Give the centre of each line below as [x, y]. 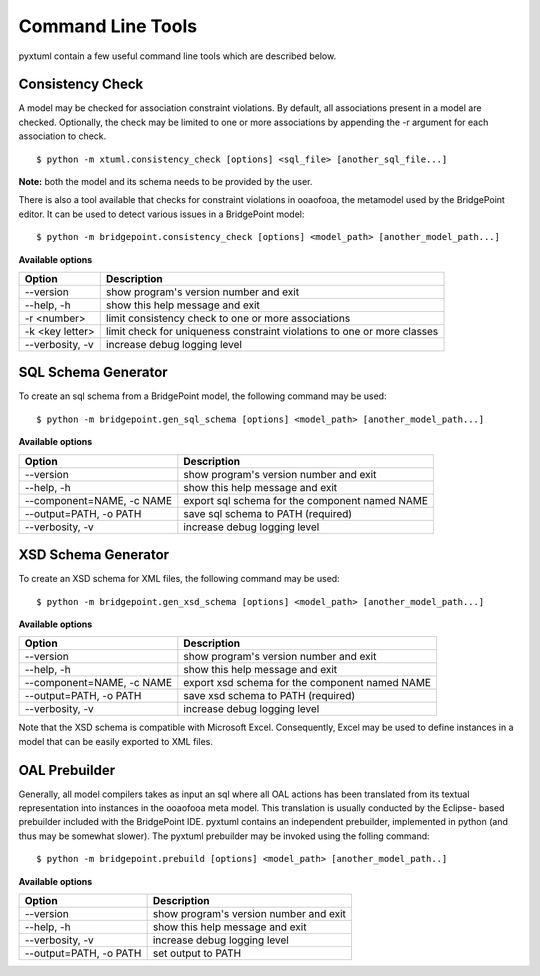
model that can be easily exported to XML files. [116, 741]
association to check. [62, 136]
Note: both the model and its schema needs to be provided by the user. [165, 182]
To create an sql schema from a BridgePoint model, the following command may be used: [202, 396]
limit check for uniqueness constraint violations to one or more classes [272, 331]
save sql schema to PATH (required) [268, 513]
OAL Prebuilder [66, 770]
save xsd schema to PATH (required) [269, 696]
